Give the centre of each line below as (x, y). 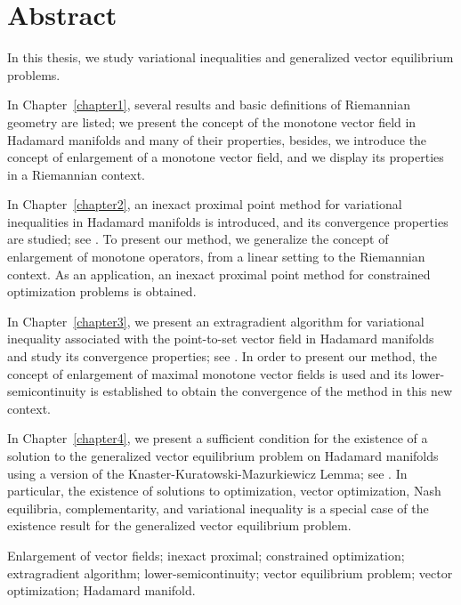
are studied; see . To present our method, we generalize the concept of (198, 239)
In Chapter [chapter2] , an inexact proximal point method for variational (205, 204)
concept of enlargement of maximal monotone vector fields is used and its (207, 373)
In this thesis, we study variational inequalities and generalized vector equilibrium (230, 57)
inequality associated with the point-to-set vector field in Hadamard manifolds (221, 339)
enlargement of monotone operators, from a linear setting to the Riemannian (216, 257)
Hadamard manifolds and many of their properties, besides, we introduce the (217, 139)
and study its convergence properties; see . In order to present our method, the (222, 356)
